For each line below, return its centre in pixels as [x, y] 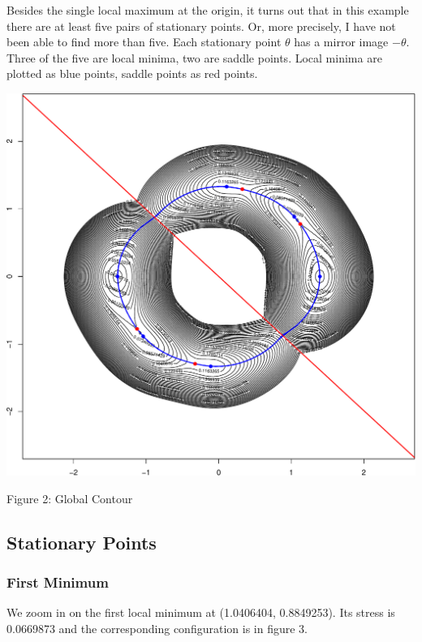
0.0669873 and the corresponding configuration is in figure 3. [157, 628]
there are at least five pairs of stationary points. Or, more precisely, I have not [201, 26]
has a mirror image [341, 42]
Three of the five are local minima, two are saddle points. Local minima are [194, 57]
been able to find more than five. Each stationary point [144, 42]
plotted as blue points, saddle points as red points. [132, 73]
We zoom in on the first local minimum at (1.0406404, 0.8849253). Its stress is [201, 612]
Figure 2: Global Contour [70, 498]
